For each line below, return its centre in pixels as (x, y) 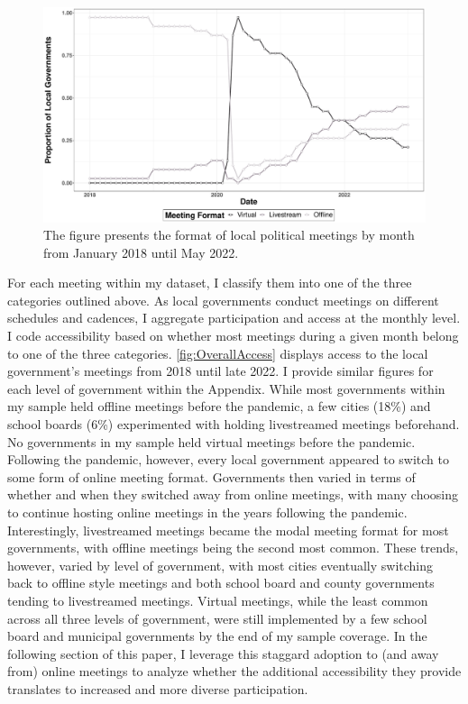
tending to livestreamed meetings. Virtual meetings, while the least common (218, 600)
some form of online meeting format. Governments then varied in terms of (211, 476)
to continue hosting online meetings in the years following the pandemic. (207, 512)
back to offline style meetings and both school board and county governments (221, 583)
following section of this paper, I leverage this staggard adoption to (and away (223, 653)
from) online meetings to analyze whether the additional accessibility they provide (234, 671)
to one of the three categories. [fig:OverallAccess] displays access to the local (218, 353)
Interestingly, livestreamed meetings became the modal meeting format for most (228, 530)
